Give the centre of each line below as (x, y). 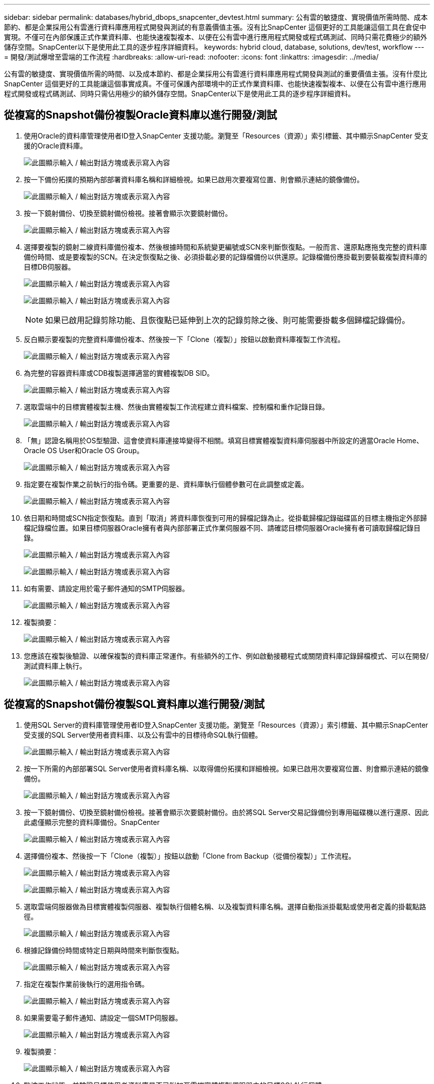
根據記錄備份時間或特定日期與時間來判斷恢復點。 (104, 950)
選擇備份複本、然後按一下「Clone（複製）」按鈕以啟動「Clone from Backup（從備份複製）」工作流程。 (190, 856)
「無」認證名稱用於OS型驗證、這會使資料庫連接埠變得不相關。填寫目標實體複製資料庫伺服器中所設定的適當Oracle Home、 (224, 440)
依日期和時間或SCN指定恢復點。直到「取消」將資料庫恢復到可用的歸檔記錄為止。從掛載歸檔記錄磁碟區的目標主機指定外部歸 (225, 518)
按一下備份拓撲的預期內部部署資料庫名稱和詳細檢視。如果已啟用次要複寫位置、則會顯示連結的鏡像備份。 (194, 179)
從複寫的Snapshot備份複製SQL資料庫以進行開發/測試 (134, 704)
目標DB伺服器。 (50, 267)
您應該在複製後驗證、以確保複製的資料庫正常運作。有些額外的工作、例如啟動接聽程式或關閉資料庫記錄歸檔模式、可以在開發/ (226, 656)
